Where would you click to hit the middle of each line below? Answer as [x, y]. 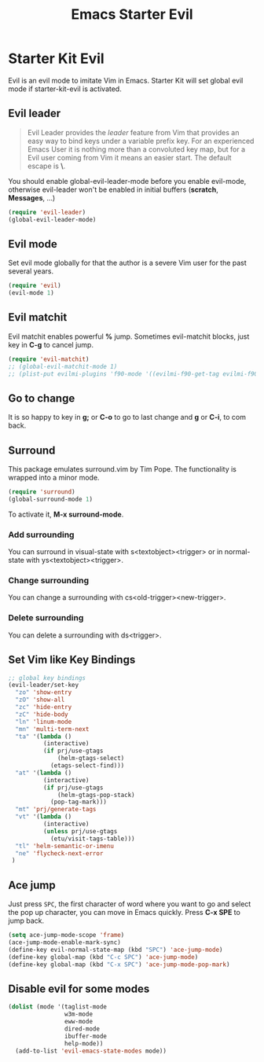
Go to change [42, 398]
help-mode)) [84, 1043]
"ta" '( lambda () [44, 737]
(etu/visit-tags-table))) [92, 839]
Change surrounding [48, 581]
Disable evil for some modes [79, 989]
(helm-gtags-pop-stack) [96, 795]
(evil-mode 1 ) [31, 293]
